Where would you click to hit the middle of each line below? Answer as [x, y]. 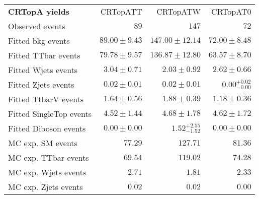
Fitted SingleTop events [50, 114]
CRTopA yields [39, 11]
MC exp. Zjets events [46, 187]
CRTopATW [179, 11]
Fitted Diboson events [47, 128]
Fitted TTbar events [44, 55]
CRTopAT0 [231, 11]
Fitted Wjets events [43, 70]
